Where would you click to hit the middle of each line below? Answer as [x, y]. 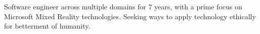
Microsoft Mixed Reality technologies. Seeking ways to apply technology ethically [130, 16]
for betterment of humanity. [47, 26]
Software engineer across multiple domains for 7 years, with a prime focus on [123, 6]
